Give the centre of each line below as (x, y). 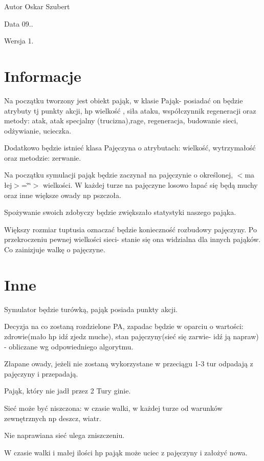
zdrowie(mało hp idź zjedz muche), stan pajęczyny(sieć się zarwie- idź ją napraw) (131, 336)
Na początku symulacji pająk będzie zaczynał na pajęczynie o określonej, (119, 175)
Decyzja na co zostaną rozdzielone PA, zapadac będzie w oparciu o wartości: (124, 326)
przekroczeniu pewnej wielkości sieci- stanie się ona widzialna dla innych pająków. (133, 239)
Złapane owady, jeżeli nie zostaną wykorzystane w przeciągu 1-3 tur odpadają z (129, 364)
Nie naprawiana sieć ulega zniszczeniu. (64, 435)
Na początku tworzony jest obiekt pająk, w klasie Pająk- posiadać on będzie (124, 100)
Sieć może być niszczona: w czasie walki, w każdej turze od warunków (113, 408)
